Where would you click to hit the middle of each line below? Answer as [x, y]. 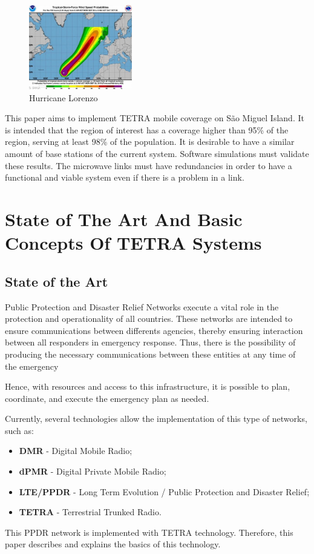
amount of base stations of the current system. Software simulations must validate [157, 153]
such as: [19, 430]
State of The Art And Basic [124, 219]
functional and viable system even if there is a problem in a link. [125, 177]
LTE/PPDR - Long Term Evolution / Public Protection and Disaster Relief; [164, 491]
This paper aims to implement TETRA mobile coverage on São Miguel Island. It [155, 118]
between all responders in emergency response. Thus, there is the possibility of [150, 342]
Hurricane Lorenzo [64, 97]
